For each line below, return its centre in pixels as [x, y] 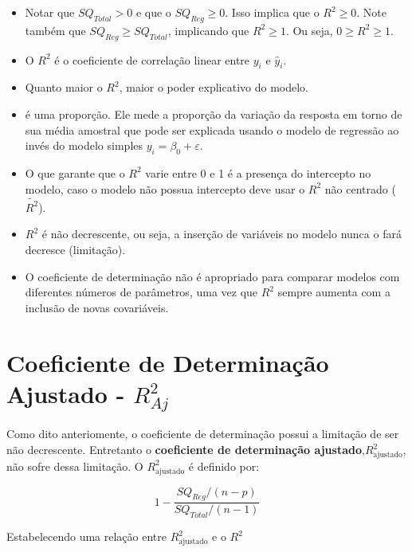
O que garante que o [75, 172]
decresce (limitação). [75, 250]
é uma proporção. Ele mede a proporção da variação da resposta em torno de [214, 114]
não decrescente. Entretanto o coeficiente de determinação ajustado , [186, 450]
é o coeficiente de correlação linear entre [152, 59]
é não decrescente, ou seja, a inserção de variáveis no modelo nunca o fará [222, 234]
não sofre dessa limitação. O [75, 466]
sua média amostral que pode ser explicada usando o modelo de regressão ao [212, 129]
